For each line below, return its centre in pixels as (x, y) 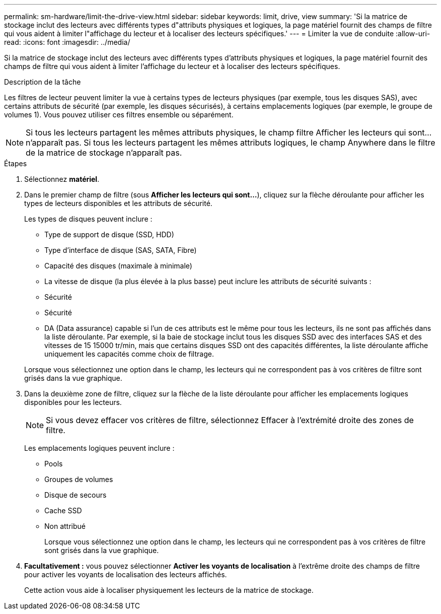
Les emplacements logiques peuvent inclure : (99, 448)
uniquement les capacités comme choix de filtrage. (129, 354)
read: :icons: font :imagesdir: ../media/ (67, 42)
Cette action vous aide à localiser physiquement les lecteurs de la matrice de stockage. (169, 590)
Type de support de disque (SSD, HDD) (109, 234)
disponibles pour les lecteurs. (73, 402)
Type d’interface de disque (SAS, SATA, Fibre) (121, 250)
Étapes (16, 163)
